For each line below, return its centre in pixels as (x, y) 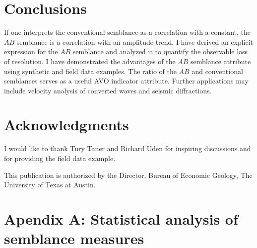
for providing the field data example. (60, 158)
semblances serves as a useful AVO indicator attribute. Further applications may (126, 81)
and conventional (217, 71)
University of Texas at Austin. (50, 185)
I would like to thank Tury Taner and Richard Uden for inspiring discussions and (128, 148)
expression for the (31, 51)
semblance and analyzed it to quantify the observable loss (160, 51)
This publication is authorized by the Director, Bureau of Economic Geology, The (128, 175)
